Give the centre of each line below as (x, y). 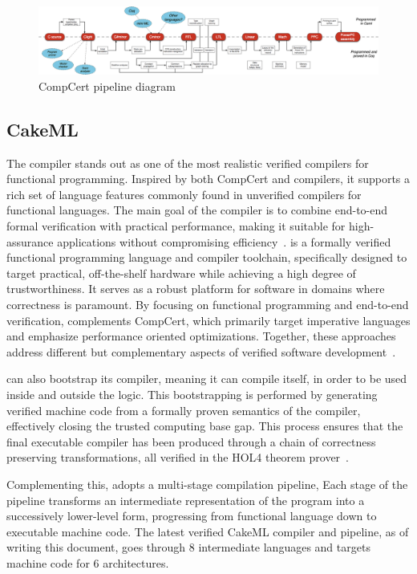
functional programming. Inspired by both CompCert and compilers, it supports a (208, 179)
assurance (30, 241)
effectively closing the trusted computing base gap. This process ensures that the (205, 426)
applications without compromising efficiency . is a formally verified (224, 241)
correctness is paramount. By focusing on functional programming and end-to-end (208, 305)
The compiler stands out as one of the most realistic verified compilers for (188, 163)
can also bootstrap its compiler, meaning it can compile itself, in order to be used (207, 379)
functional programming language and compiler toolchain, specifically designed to (207, 257)
